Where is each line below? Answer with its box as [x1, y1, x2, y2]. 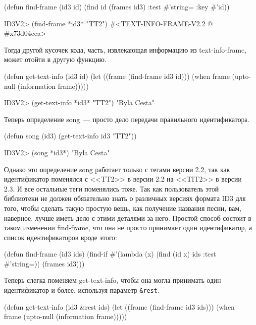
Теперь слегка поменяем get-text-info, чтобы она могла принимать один [4, 275, 221, 285]
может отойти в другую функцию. [4, 54, 106, 65]
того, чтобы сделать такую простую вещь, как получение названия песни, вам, [4, 202, 242, 213]
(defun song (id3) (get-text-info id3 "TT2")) [4, 130, 137, 141]
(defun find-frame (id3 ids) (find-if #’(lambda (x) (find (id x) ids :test [4, 249, 216, 259]
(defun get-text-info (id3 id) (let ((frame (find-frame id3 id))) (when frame [4, 70, 230, 81]
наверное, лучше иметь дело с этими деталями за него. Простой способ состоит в [4, 212, 252, 223]
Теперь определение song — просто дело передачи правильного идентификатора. [4, 114, 250, 124]
